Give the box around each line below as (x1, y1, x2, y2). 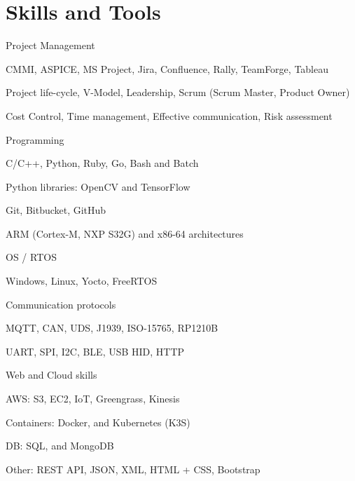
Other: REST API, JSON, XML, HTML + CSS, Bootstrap (6, 461, 260, 476)
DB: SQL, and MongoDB (6, 438, 114, 453)
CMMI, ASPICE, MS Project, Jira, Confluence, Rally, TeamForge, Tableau (6, 61, 329, 76)
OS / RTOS (6, 250, 57, 264)
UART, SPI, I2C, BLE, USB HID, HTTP (6, 344, 185, 358)
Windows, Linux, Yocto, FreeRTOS (6, 273, 158, 288)
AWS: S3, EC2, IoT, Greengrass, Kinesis (6, 391, 180, 406)
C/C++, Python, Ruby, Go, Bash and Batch (6, 156, 199, 170)
